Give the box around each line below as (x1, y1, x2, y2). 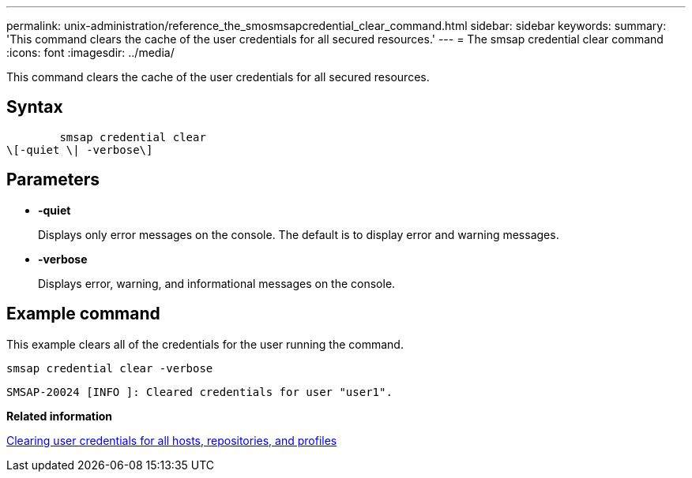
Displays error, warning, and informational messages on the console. (38, 276, 396, 290)
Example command (6, 304, 160, 324)
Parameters (6, 170, 100, 190)
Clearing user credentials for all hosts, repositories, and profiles (6, 433, 337, 447)
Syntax (6, 97, 63, 118)
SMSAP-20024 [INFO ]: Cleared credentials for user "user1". (6, 385, 393, 398)
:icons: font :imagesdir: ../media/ (6, 46, 175, 59)
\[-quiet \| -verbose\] (6, 143, 153, 156)
